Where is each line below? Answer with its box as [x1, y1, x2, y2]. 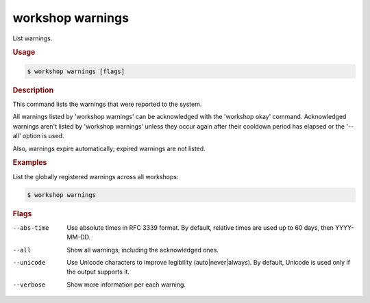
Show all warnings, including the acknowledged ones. [66, 246, 219, 254]
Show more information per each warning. [66, 280, 186, 289]
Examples [12, 158, 47, 168]
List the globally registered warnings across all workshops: [12, 172, 179, 181]
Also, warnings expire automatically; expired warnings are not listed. [12, 144, 206, 153]
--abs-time [12, 224, 49, 232]
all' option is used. [12, 132, 64, 140]
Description [12, 85, 54, 95]
